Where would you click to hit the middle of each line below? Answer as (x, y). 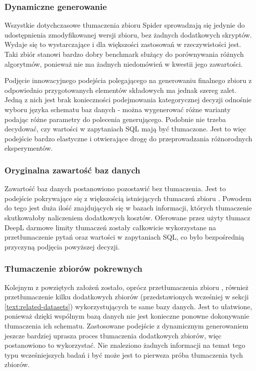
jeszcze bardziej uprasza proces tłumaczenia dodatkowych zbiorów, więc (113, 335)
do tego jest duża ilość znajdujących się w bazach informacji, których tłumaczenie (128, 208)
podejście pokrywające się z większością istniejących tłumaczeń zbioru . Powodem (128, 198)
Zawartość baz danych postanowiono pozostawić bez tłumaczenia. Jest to (115, 188)
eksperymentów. (29, 148)
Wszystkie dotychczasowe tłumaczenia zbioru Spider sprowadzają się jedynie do (125, 25)
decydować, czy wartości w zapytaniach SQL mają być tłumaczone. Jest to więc (125, 129)
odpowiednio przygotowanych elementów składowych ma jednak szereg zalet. (121, 90)
